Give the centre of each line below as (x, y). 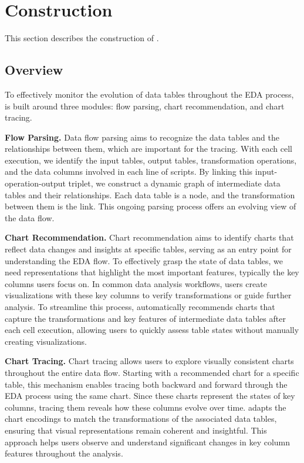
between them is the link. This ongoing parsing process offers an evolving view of (151, 206)
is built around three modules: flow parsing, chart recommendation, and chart (145, 106)
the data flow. (30, 217)
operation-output (35, 183)
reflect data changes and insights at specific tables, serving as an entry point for (148, 249)
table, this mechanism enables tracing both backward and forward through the (146, 384)
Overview (34, 70)
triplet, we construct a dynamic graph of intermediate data (174, 183)
